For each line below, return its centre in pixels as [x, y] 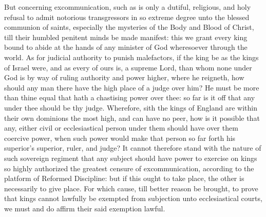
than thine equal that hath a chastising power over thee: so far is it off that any [130, 97]
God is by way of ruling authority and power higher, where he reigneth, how [124, 77]
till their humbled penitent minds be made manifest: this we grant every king [126, 37]
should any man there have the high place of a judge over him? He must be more [132, 87]
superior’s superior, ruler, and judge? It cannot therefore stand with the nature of [133, 148]
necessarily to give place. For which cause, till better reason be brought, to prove [131, 188]
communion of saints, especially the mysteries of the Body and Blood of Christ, [129, 27]
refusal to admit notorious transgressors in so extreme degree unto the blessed [127, 17]
